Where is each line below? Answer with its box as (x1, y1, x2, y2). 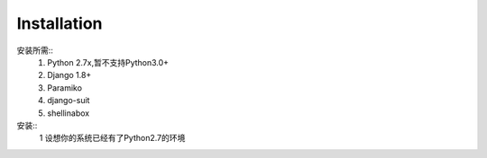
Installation (16, 13, 103, 33)
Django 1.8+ (47, 70, 92, 81)
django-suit (47, 95, 90, 106)
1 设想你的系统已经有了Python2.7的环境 (39, 133, 186, 144)
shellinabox (47, 108, 90, 118)
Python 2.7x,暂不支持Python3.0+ (47, 57, 170, 67)
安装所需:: (16, 45, 54, 56)
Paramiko (47, 82, 83, 93)
